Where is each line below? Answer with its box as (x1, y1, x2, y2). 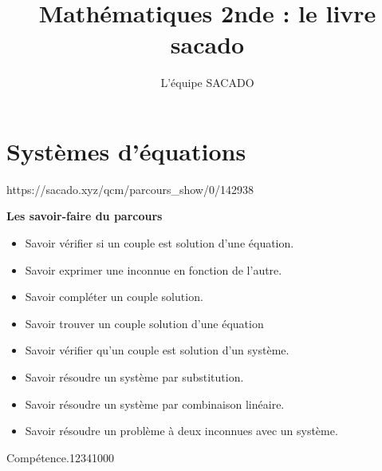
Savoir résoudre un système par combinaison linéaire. (25, 395, 285, 412)
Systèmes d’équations (6, 134, 246, 167)
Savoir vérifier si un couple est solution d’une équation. (25, 235, 294, 251)
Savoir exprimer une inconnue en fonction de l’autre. (25, 261, 282, 278)
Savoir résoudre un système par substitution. (25, 369, 244, 385)
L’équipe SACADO (160, 74, 254, 91)
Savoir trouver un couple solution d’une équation (25, 315, 264, 331)
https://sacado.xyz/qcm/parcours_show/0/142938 (6, 180, 254, 197)
